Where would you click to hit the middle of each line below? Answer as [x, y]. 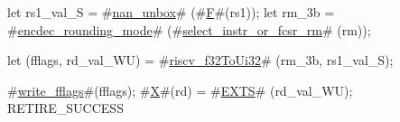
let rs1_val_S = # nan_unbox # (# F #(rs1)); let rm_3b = [171, 12]
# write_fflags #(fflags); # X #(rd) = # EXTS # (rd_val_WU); [180, 90]
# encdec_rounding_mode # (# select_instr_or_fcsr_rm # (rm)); [189, 29]
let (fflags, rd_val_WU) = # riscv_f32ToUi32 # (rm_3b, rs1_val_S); [200, 60]
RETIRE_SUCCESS [65, 108]
